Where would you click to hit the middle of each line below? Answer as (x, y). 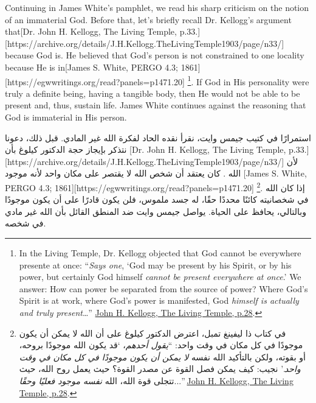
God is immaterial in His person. (66, 117)
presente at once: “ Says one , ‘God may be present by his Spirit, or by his (155, 265)
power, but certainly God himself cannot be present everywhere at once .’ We (160, 277)
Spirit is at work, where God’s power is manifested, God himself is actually (159, 300)
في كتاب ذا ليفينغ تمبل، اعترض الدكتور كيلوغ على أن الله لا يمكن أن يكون (153, 333)
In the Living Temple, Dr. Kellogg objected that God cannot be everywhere (160, 253)
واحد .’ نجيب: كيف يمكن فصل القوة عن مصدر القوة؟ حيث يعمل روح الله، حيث (160, 369)
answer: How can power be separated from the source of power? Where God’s (163, 288)
